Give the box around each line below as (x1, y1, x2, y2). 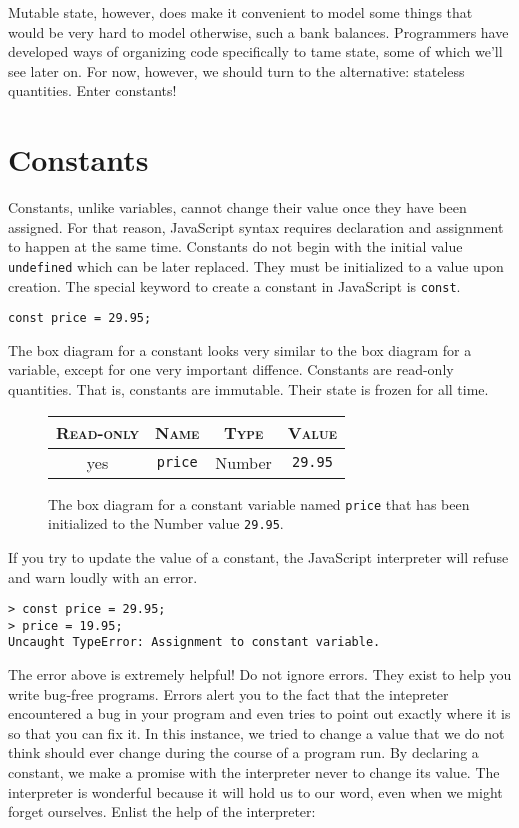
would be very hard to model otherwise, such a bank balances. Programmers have (8, 21, 509, 42)
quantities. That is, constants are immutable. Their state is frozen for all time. (8, 379, 489, 400)
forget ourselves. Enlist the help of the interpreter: (8, 801, 316, 822)
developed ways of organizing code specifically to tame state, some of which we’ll (8, 41, 503, 62)
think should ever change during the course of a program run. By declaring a (8, 742, 479, 763)
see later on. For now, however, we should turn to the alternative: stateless (8, 60, 465, 81)
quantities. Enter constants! (8, 80, 177, 101)
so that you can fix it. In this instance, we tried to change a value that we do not (8, 722, 505, 743)
